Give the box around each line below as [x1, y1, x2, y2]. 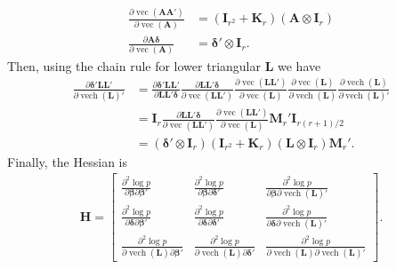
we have [278, 56, 321, 75]
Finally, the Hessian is [7, 152, 127, 170]
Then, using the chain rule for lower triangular [7, 56, 261, 75]
